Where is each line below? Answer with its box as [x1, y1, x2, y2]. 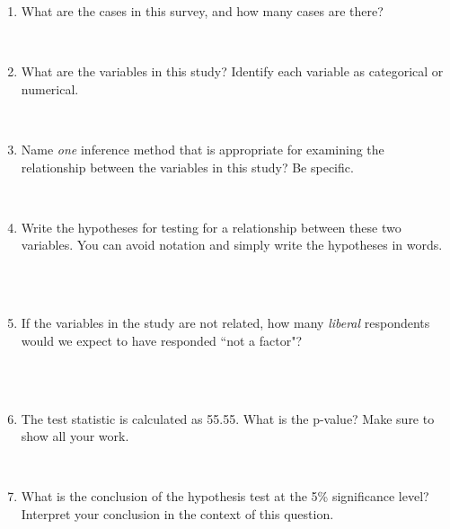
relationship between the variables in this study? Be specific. [21, 157, 354, 176]
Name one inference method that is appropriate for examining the [21, 139, 384, 158]
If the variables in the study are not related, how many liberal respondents [21, 313, 430, 332]
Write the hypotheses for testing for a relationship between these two [21, 217, 401, 236]
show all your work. [21, 427, 129, 445]
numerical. [21, 79, 79, 98]
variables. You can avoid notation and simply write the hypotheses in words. [21, 235, 443, 254]
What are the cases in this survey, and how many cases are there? [21, 2, 384, 20]
